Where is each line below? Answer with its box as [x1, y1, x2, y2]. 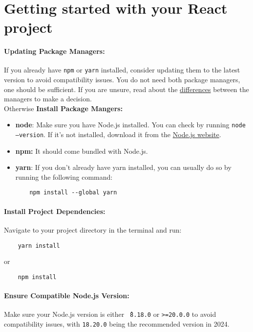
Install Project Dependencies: [4, 206, 105, 216]
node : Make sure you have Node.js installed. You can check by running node [15, 119, 246, 130]
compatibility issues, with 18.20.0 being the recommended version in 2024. [4, 318, 230, 329]
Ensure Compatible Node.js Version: [4, 290, 129, 301]
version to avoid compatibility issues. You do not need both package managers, [4, 74, 240, 85]
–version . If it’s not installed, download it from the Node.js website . [15, 129, 221, 140]
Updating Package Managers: [4, 46, 105, 56]
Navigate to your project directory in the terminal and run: [4, 224, 182, 235]
